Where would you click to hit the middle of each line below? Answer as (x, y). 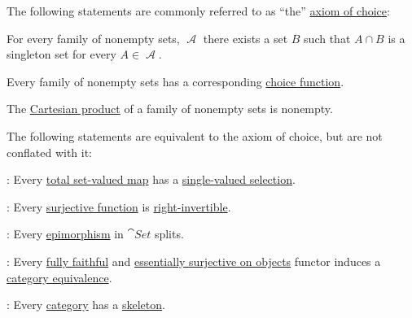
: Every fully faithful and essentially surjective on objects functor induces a (194, 261)
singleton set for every (61, 54)
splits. (169, 234)
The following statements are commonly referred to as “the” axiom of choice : (198, 11)
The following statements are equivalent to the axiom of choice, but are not (195, 135)
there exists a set (245, 38)
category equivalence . (59, 277)
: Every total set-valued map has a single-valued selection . (151, 179)
